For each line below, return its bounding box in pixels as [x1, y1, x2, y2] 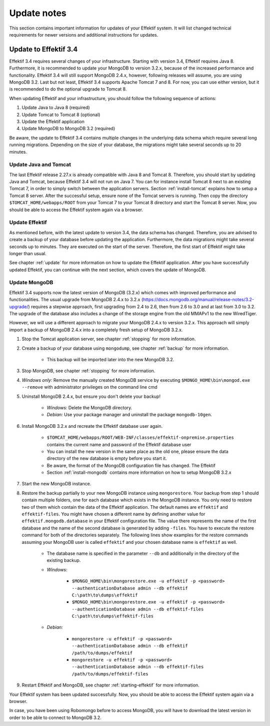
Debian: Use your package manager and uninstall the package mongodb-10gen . [46, 412, 212, 418]
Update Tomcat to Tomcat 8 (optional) [21, 112, 100, 118]
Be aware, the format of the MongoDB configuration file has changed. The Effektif [46, 462, 216, 468]
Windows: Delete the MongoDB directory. [46, 404, 132, 410]
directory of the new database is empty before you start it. [46, 455, 167, 461]
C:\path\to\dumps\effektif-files [71, 613, 154, 619]
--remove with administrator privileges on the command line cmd [21, 384, 157, 390]
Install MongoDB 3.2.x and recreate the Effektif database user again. [21, 423, 163, 429]
